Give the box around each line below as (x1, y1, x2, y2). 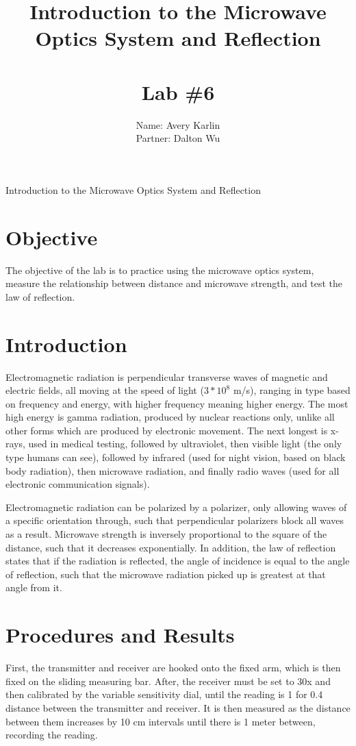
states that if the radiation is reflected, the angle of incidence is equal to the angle (5, 554, 350, 568)
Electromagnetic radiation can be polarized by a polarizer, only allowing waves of (5, 499, 347, 514)
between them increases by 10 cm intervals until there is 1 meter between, (5, 714, 316, 728)
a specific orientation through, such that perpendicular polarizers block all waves (5, 513, 344, 527)
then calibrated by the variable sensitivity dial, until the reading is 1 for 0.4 (5, 687, 323, 701)
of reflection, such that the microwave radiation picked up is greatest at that (5, 567, 326, 581)
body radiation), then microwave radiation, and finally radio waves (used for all (5, 463, 340, 477)
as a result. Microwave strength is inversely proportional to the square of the (5, 527, 327, 541)
